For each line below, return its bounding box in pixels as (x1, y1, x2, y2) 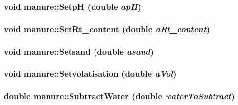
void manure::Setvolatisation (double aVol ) (4, 67, 177, 80)
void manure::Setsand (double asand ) (4, 45, 154, 57)
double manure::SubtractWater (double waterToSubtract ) (4, 90, 235, 102)
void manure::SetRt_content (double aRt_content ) (4, 22, 210, 35)
